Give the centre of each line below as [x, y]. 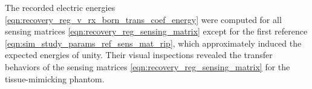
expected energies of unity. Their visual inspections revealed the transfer [139, 55]
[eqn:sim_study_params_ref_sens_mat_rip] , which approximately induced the [153, 43]
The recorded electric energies [60, 7]
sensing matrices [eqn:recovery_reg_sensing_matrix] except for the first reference [156, 31]
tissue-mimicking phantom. [55, 78]
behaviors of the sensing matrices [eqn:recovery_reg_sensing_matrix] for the [148, 66]
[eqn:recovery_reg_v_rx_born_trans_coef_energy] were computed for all [143, 19]
